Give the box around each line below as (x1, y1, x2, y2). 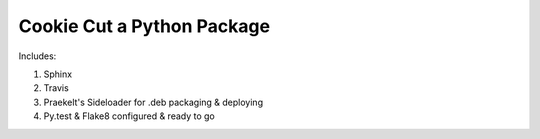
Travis (43, 82, 69, 94)
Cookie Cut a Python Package (18, 15, 270, 37)
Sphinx (43, 68, 73, 80)
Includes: (18, 50, 57, 62)
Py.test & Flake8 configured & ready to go (43, 110, 215, 122)
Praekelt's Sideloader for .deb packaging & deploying (43, 96, 264, 108)
